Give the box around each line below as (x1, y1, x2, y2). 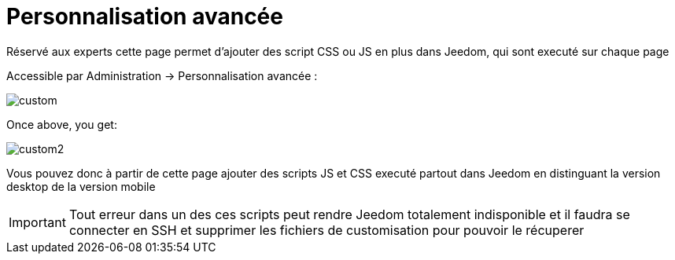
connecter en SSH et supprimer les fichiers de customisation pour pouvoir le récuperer (68, 222, 585, 238)
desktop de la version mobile (6, 179, 156, 193)
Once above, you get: (6, 117, 117, 131)
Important (9, 214, 66, 230)
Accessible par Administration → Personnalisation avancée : (6, 68, 318, 82)
